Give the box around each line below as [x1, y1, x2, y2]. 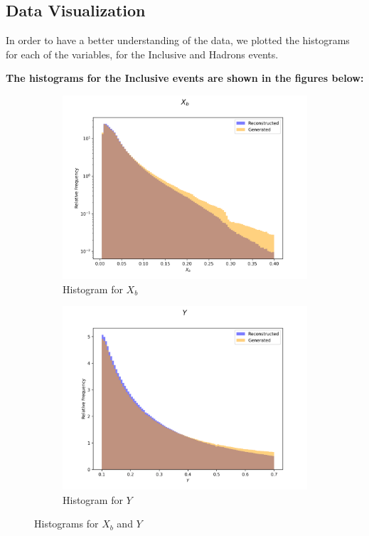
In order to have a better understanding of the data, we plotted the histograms [6, 33, 350, 48]
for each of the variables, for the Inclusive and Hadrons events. [6, 46, 279, 61]
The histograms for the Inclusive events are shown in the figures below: [6, 70, 364, 85]
